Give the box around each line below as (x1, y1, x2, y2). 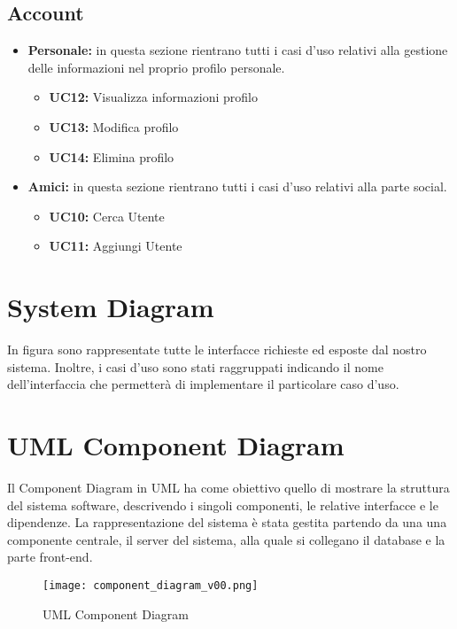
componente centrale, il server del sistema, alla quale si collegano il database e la (7, 530, 445, 548)
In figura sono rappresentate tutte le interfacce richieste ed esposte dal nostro (7, 340, 427, 359)
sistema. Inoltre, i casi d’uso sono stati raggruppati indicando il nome (7, 357, 383, 376)
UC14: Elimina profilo (49, 147, 174, 166)
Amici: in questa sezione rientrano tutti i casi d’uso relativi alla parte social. (27, 177, 447, 196)
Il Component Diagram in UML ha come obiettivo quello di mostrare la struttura (7, 478, 450, 496)
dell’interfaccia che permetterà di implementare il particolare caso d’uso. (7, 375, 399, 393)
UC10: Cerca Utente (49, 206, 165, 225)
